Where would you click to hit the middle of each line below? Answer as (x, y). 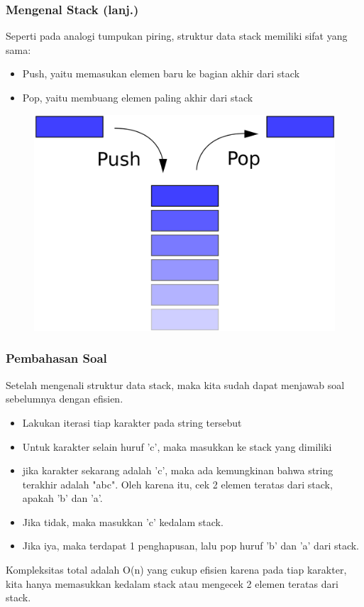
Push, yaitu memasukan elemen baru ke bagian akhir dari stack (161, 73)
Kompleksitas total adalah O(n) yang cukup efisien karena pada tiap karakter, (176, 570)
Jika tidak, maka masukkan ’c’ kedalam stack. (123, 521)
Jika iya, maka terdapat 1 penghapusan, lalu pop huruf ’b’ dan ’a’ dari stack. (191, 546)
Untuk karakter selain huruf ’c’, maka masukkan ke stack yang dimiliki (177, 446)
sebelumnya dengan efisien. (65, 399)
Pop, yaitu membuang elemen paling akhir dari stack (138, 97)
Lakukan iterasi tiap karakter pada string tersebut (132, 422)
